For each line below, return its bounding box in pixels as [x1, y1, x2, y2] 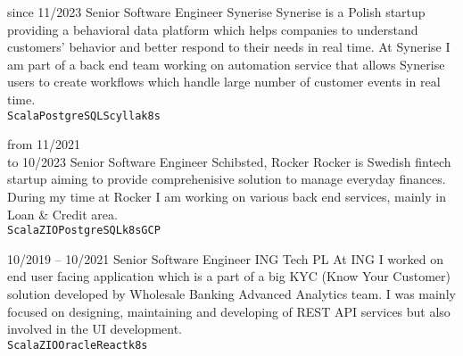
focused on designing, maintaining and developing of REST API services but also [7, 302, 451, 320]
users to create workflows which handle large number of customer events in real [7, 72, 441, 91]
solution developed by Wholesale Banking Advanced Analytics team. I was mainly [7, 285, 456, 303]
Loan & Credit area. [7, 204, 118, 223]
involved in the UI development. [7, 319, 182, 338]
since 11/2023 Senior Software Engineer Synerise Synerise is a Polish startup [7, 3, 426, 21]
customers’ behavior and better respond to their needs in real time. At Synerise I [7, 37, 451, 56]
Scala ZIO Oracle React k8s [7, 338, 148, 352]
